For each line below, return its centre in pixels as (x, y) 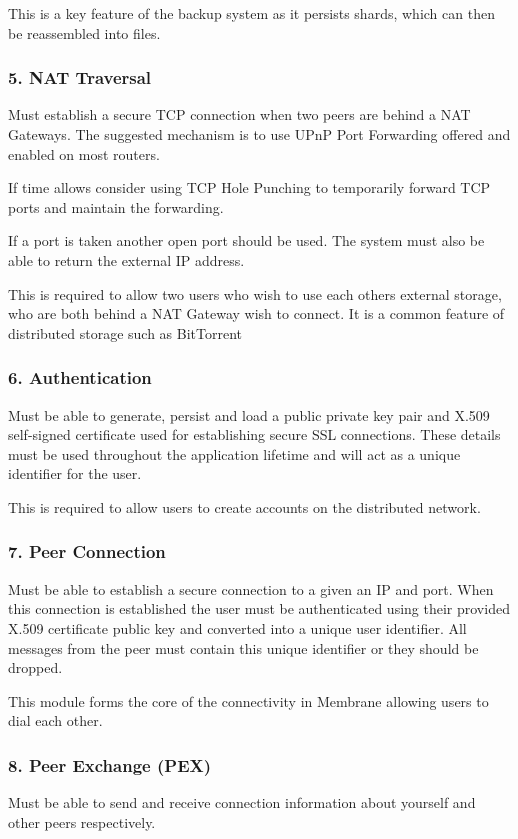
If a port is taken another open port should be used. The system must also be (246, 240)
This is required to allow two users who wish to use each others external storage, (255, 293)
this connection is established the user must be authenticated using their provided (259, 608)
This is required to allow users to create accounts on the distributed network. (244, 506)
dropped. (35, 667)
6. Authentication (80, 377)
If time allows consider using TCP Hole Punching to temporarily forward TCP (249, 187)
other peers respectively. (82, 821)
